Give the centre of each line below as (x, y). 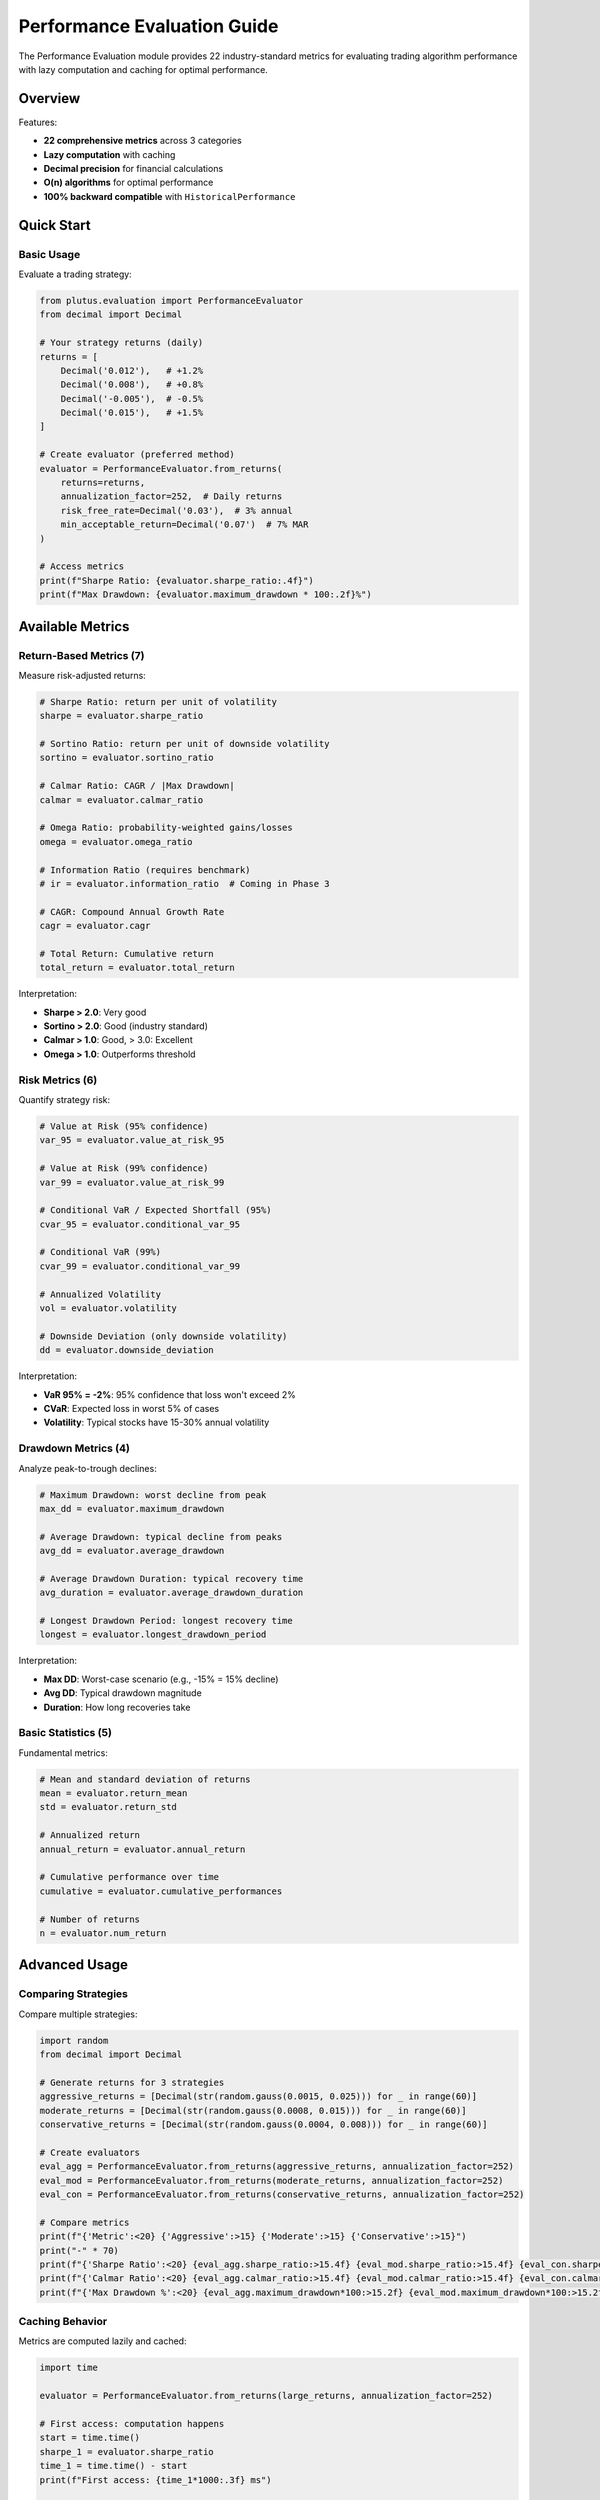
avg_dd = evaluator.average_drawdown (132, 1551)
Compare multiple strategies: (78, 2014)
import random (74, 2040)
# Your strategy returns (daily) (121, 343)
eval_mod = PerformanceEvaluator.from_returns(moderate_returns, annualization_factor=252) (271, 2180)
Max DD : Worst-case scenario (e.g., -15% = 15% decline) (161, 1679)
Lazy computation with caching (109, 154)
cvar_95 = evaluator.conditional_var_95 (139, 1224)
